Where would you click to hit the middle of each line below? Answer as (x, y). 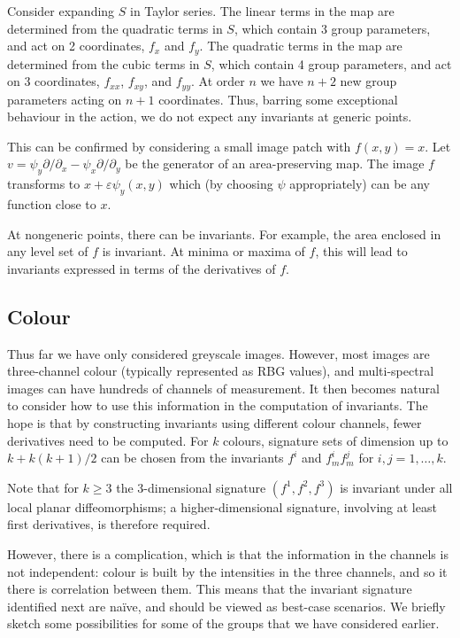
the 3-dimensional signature (191, 487)
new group (368, 81)
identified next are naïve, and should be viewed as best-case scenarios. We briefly (226, 606)
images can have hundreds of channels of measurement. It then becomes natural (223, 388)
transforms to (44, 184)
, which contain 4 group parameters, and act (331, 63)
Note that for (43, 487)
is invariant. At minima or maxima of (203, 251)
